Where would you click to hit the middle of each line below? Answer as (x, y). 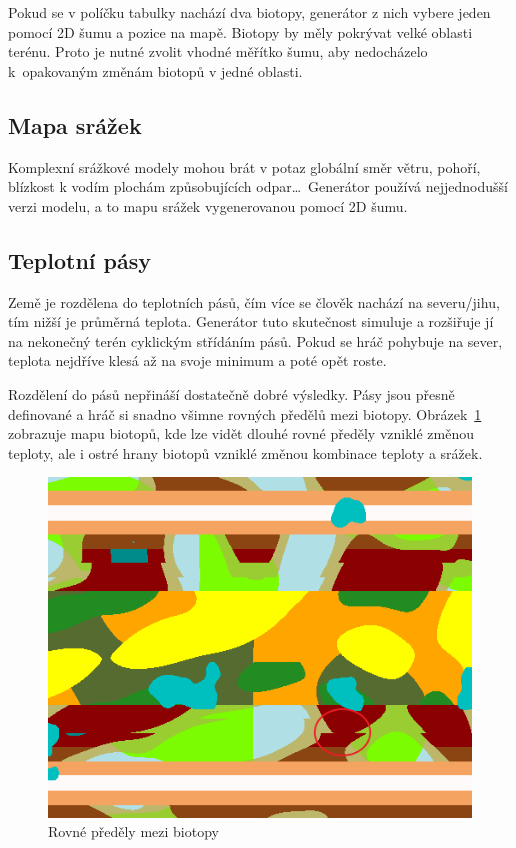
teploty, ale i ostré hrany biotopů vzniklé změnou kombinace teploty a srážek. (245, 452)
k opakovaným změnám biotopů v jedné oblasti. (155, 70)
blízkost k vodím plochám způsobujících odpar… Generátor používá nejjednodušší (258, 186)
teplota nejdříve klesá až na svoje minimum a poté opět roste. (197, 360)
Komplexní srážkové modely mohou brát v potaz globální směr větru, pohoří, (244, 166)
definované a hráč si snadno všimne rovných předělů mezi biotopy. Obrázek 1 (245, 413)
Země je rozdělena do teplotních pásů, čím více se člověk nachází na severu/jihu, (254, 301)
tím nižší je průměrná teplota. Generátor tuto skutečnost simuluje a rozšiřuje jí (251, 321)
